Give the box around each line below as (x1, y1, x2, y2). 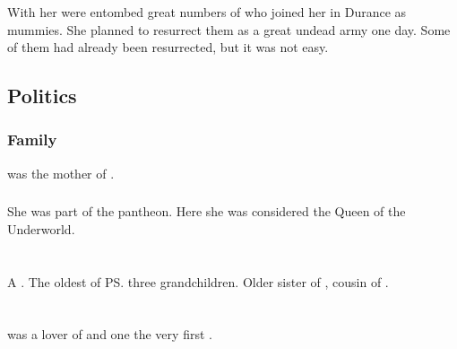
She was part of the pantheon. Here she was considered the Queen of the (7, 202, 406, 221)
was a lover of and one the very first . (7, 325, 212, 344)
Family (7, 128, 57, 151)
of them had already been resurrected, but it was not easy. (7, 38, 329, 57)
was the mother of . (7, 163, 115, 182)
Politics (7, 82, 77, 109)
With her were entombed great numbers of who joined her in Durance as (7, 3, 407, 21)
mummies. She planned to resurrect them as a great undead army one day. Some (7, 20, 451, 39)
